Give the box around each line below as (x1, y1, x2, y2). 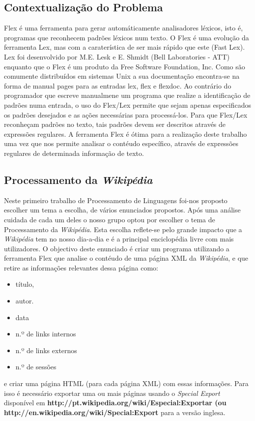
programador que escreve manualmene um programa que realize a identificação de (4, 90, 251, 100)
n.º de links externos (15, 345, 77, 355)
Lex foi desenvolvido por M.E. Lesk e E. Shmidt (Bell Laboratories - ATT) (4, 51, 230, 61)
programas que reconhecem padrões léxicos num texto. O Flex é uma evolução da (4, 32, 249, 42)
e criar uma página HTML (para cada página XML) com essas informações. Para (4, 378, 249, 389)
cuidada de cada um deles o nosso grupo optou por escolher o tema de (4, 214, 215, 224)
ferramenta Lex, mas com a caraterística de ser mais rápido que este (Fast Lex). (4, 42, 245, 52)
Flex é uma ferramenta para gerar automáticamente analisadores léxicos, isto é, (4, 23, 243, 33)
